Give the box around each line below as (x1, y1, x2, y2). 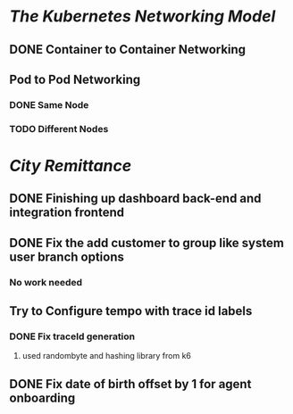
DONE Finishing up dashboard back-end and (9, 191, 262, 206)
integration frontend (9, 205, 125, 220)
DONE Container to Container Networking (9, 42, 247, 57)
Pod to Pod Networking (9, 71, 141, 87)
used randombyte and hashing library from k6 (21, 351, 192, 361)
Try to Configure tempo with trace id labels (9, 303, 253, 319)
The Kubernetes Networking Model (9, 6, 276, 27)
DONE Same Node (9, 98, 89, 111)
